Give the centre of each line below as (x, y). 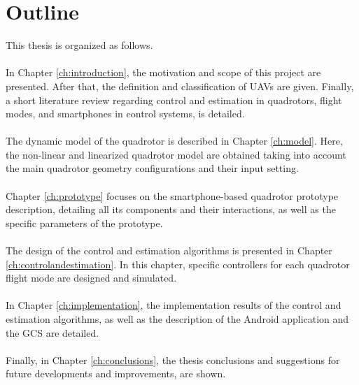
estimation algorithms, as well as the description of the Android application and (177, 319)
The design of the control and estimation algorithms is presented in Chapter (169, 250)
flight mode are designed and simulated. (91, 278)
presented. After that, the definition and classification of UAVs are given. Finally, (180, 86)
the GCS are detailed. (52, 332)
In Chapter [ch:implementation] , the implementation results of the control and (174, 305)
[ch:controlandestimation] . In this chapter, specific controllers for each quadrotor (178, 264)
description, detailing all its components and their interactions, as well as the (171, 209)
